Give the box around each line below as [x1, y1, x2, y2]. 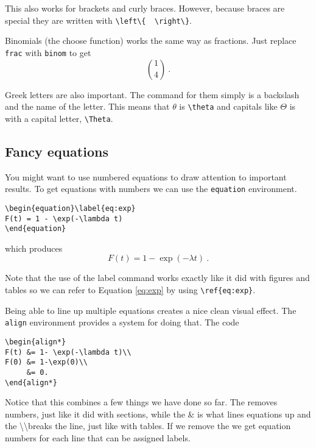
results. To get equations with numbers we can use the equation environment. [5, 182, 297, 195]
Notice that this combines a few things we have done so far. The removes [5, 396, 278, 408]
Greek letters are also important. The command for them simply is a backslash [5, 88, 300, 101]
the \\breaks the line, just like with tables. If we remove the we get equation [5, 419, 291, 432]
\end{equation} [5, 224, 66, 233]
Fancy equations [5, 141, 108, 160]
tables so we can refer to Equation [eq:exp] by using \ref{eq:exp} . [5, 283, 256, 296]
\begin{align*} [5, 337, 66, 346]
